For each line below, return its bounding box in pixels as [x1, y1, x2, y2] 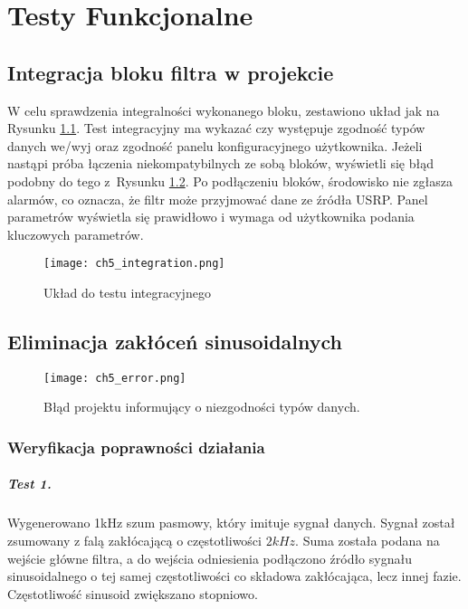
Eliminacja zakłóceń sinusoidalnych [7, 327, 343, 355]
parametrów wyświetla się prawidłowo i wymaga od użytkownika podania [7, 207, 415, 226]
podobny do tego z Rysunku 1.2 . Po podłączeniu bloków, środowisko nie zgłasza [7, 171, 454, 190]
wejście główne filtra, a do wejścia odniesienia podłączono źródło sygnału [7, 548, 412, 567]
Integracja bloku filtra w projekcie [7, 58, 334, 86]
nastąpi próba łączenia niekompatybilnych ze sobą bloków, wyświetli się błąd [7, 154, 434, 173]
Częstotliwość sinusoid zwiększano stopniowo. [7, 584, 258, 603]
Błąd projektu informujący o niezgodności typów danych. [43, 397, 360, 416]
